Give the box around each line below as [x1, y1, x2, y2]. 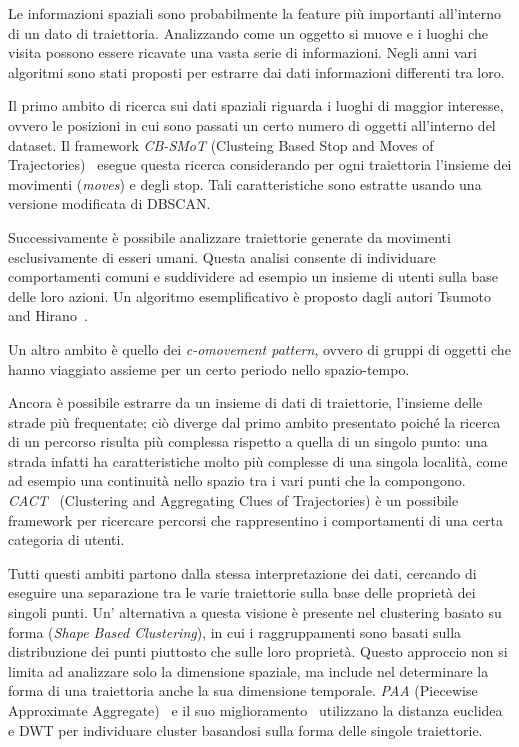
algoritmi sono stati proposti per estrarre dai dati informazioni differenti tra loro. [8, 61, 505, 82]
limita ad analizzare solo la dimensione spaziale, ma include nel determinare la [8, 660, 489, 681]
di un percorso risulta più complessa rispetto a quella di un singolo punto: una [8, 431, 488, 452]
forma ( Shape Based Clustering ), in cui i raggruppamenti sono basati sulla [8, 621, 462, 642]
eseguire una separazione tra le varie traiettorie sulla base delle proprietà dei [8, 582, 476, 603]
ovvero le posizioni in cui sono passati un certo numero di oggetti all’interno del [8, 114, 496, 135]
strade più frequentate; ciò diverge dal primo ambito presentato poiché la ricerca [8, 411, 501, 432]
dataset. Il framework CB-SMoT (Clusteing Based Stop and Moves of [8, 134, 434, 155]
